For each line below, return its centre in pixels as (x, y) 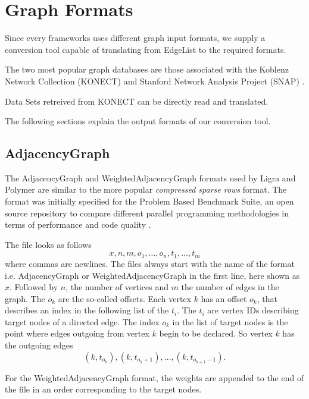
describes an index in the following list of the (87, 310)
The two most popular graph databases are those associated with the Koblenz (147, 69)
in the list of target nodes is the (230, 321)
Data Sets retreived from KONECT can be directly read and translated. (137, 101)
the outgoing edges (39, 345)
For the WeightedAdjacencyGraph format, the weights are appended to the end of (154, 377)
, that (267, 298)
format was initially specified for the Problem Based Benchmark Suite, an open (149, 201)
